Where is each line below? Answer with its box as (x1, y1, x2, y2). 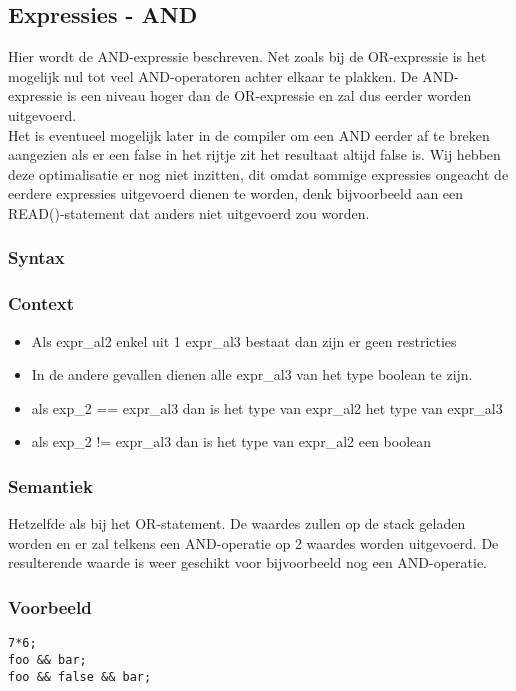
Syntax (8, 245, 65, 270)
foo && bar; (8, 652, 87, 667)
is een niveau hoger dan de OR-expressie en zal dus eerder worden (66, 85, 472, 106)
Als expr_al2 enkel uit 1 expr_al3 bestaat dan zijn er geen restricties (31, 330, 457, 351)
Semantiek (8, 473, 93, 498)
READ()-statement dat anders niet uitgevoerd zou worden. (8, 202, 370, 223)
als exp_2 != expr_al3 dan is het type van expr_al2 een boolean (31, 431, 432, 452)
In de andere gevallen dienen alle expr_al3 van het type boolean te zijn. (31, 364, 473, 385)
